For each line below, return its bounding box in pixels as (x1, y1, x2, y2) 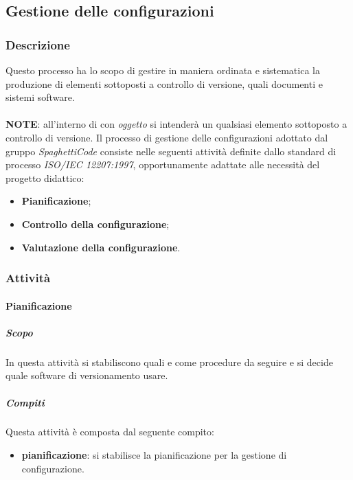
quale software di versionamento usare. (5, 368, 168, 382)
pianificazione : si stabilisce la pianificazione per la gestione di (21, 448, 287, 462)
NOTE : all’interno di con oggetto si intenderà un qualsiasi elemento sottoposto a (5, 117, 348, 131)
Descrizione (5, 36, 70, 53)
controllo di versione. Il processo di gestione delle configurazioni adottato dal (5, 130, 328, 144)
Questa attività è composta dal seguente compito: (5, 424, 214, 439)
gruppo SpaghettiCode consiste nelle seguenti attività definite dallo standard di (5, 144, 337, 158)
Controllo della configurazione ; (21, 216, 170, 231)
